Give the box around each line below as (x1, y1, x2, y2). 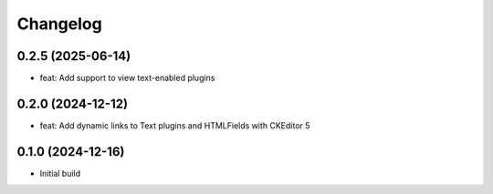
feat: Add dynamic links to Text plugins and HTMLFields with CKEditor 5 (39, 119, 310, 131)
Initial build (39, 168, 81, 179)
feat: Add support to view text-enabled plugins (39, 73, 215, 84)
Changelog (16, 14, 102, 34)
